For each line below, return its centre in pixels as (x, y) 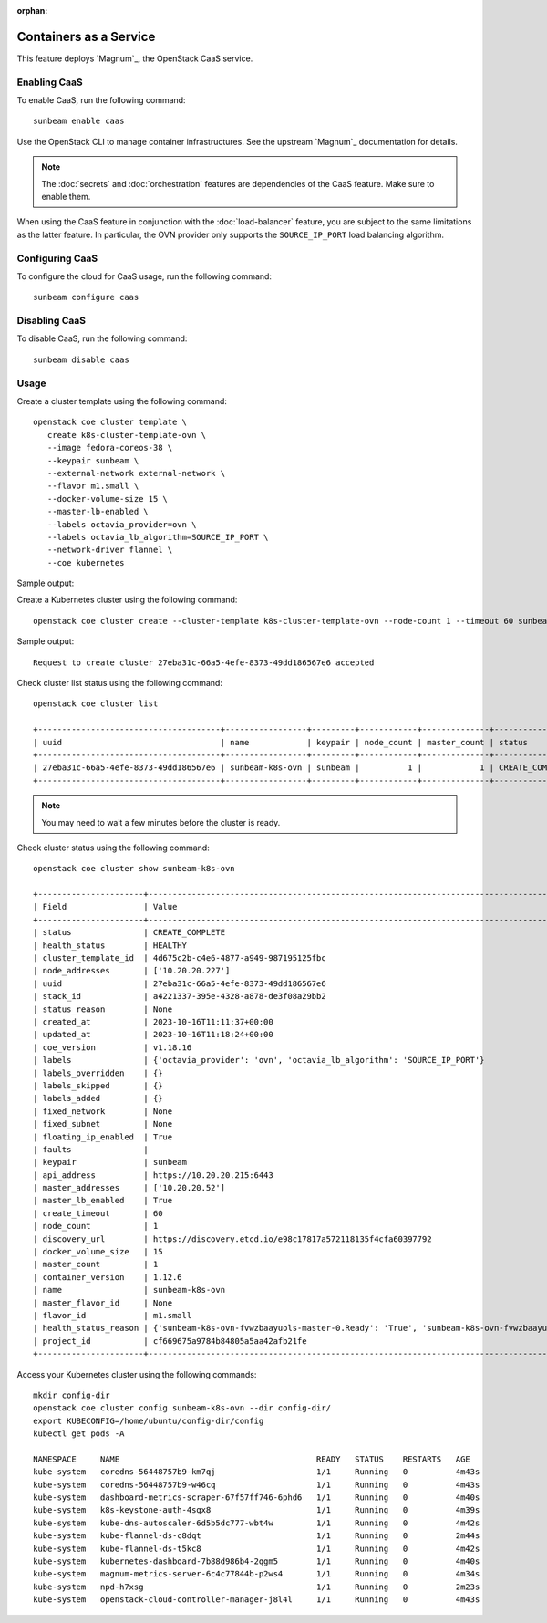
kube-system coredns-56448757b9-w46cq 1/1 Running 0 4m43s (257, 1484)
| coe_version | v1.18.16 (113, 1047)
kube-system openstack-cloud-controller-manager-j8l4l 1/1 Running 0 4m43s (257, 1600)
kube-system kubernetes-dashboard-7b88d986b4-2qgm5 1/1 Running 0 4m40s (257, 1561)
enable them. (66, 197)
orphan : (32, 10)
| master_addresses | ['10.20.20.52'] (129, 1188)
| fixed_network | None (103, 1111)
